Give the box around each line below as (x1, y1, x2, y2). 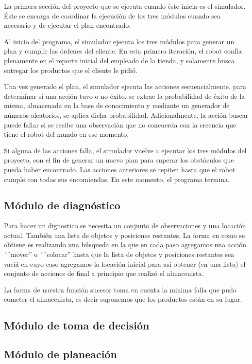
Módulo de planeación (4, 346, 117, 362)
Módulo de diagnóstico (4, 198, 120, 213)
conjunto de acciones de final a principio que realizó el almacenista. (4, 268, 204, 278)
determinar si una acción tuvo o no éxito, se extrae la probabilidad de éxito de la (4, 91, 245, 101)
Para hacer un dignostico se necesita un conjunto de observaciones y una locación (4, 220, 246, 231)
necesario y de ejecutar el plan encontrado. (4, 20, 131, 30)
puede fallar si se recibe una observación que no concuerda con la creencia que (4, 119, 236, 129)
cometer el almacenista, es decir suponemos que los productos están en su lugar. (4, 294, 242, 304)
